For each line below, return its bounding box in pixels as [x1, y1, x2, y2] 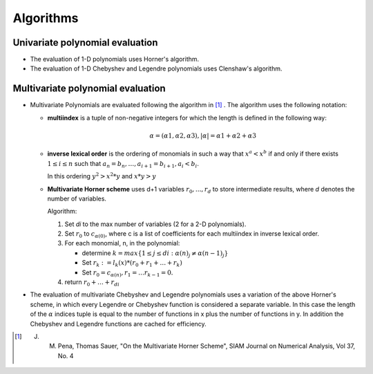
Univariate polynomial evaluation [12, 37, 158, 48]
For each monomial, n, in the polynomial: [64, 239, 180, 247]
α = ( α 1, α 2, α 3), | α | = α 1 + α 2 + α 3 [149, 131, 257, 140]
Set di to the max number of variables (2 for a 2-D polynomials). [64, 220, 247, 228]
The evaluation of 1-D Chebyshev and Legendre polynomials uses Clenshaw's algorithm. [30, 64, 283, 73]
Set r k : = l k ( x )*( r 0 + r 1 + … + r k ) [82, 259, 182, 269]
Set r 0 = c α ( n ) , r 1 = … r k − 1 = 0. [82, 268, 173, 278]
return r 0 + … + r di [64, 278, 120, 288]
